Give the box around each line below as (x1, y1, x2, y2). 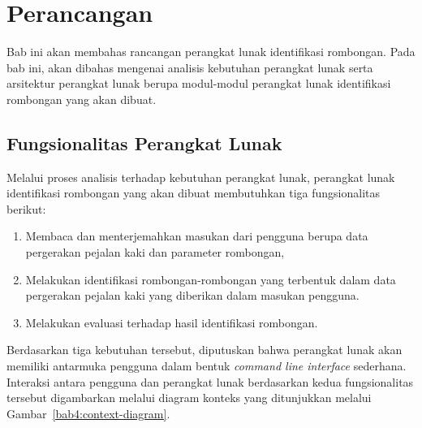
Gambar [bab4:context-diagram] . (6, 404, 170, 422)
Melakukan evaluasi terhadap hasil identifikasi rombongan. (25, 313, 318, 331)
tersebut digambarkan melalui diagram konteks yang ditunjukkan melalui (6, 389, 372, 406)
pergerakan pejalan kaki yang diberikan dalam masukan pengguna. (25, 287, 360, 304)
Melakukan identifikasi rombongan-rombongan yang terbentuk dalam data (25, 270, 396, 287)
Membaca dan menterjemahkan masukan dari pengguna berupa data (25, 227, 368, 244)
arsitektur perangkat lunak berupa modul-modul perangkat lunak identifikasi (6, 75, 391, 92)
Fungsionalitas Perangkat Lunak (6, 130, 282, 155)
